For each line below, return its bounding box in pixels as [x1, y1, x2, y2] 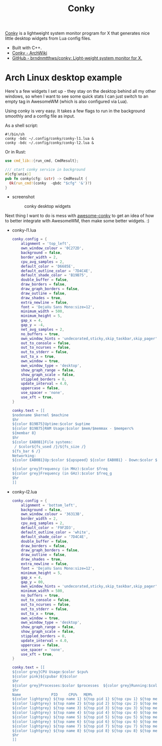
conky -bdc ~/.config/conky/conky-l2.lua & [5, 140, 94, 146]
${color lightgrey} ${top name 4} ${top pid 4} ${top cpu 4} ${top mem [12, 710, 160, 715]
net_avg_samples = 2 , [21, 327, 64, 332]
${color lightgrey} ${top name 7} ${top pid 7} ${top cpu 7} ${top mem [12, 724, 160, 729]
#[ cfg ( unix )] [5, 171, 31, 176]
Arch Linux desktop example [5, 72, 122, 83]
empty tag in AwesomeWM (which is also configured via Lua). [5, 99, 128, 104]
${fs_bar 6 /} [12, 449, 41, 454]
